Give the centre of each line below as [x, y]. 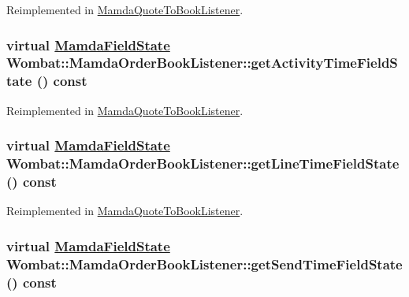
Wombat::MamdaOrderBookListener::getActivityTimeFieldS [202, 63]
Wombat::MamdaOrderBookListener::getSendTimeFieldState [204, 264]
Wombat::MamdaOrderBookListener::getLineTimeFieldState [203, 163]
